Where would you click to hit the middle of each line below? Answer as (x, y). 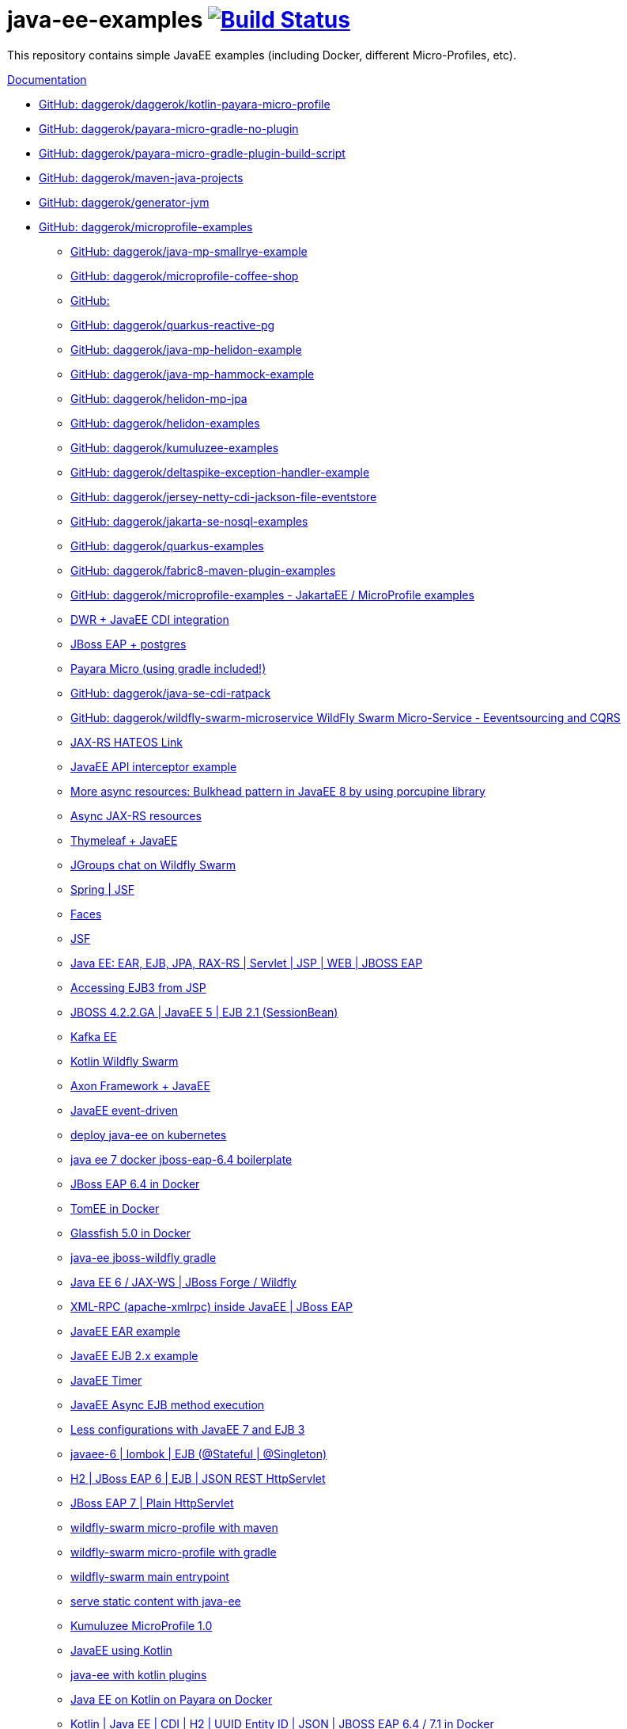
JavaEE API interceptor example (154, 766)
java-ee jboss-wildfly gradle (144, 1257)
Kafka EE (94, 1036)
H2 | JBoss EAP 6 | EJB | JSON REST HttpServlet (198, 1478)
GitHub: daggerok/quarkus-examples (167, 545)
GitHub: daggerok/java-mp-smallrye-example (189, 251)
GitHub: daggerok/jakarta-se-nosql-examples (189, 521)
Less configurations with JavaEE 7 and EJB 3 (188, 1429)
